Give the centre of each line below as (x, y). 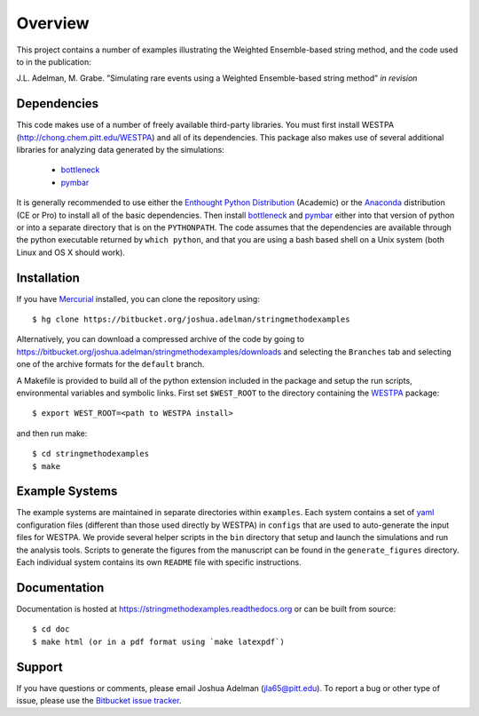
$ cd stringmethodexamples (91, 454)
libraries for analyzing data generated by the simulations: (121, 150)
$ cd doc (51, 629)
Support (39, 667)
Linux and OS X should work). (71, 252)
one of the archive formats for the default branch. (110, 364)
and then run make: (52, 433)
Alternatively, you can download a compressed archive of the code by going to (161, 339)
